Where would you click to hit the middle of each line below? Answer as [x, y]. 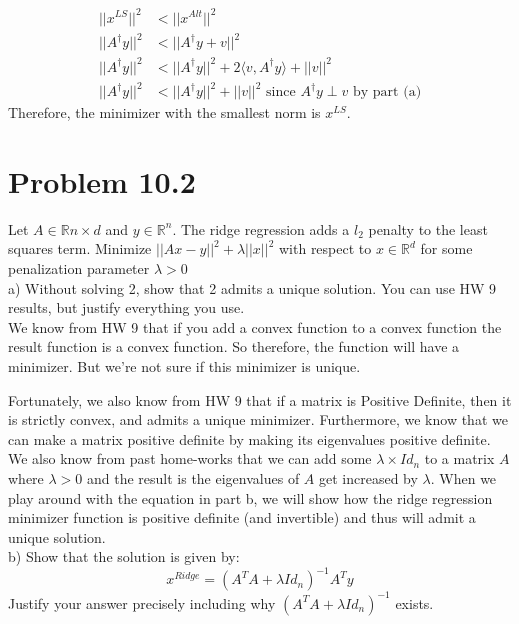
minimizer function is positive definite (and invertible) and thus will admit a [242, 517]
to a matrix [459, 458]
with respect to [325, 248]
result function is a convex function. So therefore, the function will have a [234, 346]
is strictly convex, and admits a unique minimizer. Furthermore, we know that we [258, 419]
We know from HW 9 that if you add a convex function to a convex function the [255, 326]
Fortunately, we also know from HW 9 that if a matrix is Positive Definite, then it [260, 399]
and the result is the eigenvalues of [193, 477]
